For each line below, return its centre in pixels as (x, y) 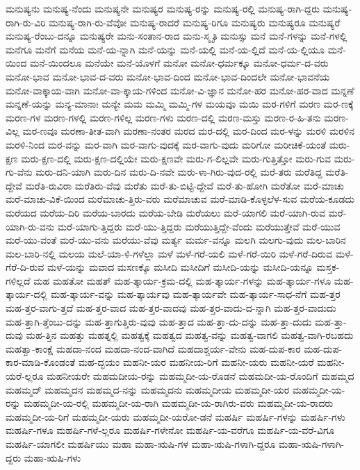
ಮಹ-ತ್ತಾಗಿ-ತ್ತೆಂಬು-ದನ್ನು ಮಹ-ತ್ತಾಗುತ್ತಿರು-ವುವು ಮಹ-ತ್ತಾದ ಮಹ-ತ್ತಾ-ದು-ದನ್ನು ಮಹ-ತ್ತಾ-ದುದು (159, 321)
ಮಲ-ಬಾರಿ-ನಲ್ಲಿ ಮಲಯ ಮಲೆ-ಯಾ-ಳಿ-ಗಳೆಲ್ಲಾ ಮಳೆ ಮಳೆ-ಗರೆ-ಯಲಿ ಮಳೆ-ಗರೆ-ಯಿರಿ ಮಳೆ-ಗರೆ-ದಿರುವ (169, 253)
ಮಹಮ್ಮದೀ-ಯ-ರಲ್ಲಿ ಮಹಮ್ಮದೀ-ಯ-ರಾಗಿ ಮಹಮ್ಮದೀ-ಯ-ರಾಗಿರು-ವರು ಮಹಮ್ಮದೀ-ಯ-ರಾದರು (179, 403)
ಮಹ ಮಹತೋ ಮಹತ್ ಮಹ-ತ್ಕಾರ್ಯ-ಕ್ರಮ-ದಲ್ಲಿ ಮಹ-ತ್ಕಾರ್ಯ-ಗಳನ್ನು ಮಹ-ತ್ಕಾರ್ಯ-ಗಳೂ (182, 280)
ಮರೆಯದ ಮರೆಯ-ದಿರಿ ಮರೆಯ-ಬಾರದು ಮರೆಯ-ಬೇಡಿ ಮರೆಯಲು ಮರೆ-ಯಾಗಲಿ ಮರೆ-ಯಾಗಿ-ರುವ (165, 212)
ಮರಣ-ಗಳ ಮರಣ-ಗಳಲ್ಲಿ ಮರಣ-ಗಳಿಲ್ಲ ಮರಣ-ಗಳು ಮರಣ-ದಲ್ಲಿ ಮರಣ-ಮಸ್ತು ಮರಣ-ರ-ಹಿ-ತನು (163, 117)
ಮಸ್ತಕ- (328, 267)
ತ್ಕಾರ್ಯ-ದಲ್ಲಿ (27, 294)
